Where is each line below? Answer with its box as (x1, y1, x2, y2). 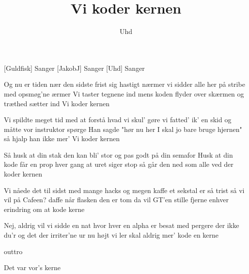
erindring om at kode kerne (4, 204, 85, 214)
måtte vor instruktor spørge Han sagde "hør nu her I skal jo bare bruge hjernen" (4, 124, 242, 134)
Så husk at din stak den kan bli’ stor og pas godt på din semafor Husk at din (4, 149, 233, 160)
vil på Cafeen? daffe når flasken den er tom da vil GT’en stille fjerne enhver (4, 194, 229, 205)
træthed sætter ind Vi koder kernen (4, 98, 110, 108)
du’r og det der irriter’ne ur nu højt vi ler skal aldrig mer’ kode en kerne (4, 230, 219, 240)
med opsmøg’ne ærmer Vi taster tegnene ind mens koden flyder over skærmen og (4, 88, 244, 98)
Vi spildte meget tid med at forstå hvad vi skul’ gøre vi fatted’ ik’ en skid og (4, 114, 232, 125)
